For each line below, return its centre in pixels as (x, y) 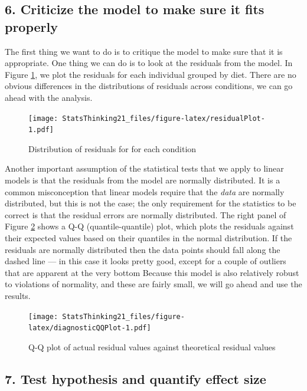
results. (18, 295)
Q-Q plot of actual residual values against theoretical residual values (152, 346)
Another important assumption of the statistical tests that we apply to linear (144, 168)
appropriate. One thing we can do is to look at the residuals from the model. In (149, 63)
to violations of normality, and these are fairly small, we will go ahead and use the (153, 284)
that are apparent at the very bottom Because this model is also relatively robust (152, 272)
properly (32, 26)
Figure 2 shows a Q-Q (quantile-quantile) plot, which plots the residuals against (149, 226)
